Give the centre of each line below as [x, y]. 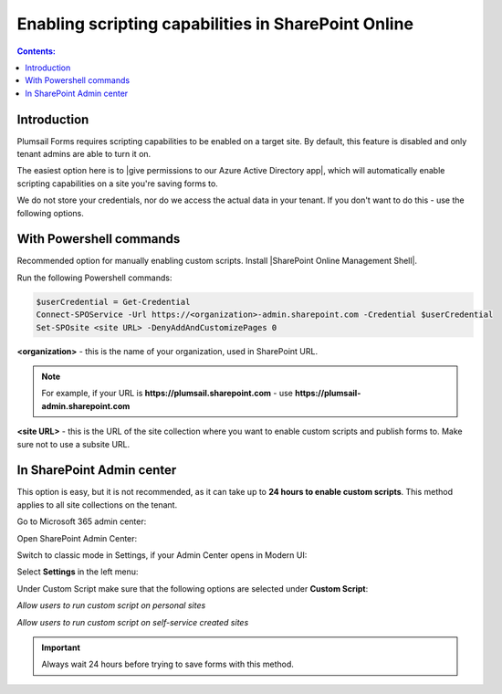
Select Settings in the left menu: [78, 572]
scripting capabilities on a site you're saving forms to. [117, 184]
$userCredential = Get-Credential [113, 302]
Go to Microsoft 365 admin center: [82, 521]
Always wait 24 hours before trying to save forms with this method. [167, 664]
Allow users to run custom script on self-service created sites [133, 622]
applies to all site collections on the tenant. [97, 505]
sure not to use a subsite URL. [73, 444]
